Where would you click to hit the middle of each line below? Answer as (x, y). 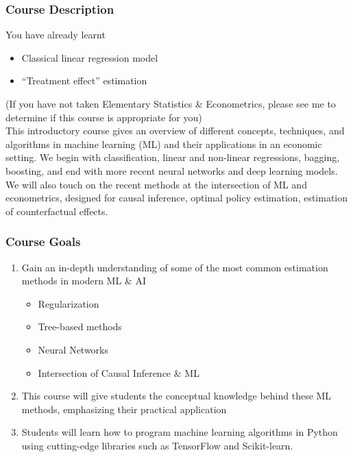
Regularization (69, 303)
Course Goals (43, 242)
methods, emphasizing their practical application (124, 409)
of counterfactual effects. (57, 211)
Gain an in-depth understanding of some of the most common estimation (175, 267)
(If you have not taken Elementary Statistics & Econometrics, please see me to (171, 103)
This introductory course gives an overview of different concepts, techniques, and (175, 131)
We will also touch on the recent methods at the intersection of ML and (156, 184)
